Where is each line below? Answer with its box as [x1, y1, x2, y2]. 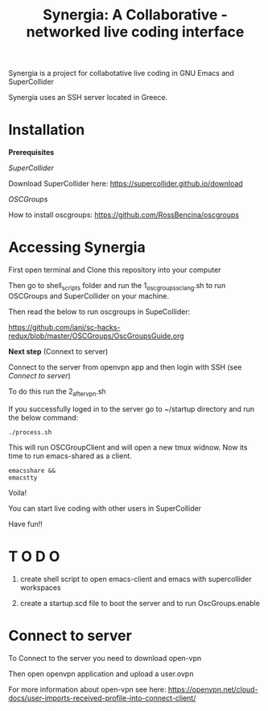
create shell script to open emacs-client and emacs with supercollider [19, 574, 252, 583]
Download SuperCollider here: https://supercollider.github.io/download [8, 179, 243, 189]
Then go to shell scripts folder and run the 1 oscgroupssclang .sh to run [8, 281, 226, 292]
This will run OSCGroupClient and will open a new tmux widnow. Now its [8, 442, 248, 452]
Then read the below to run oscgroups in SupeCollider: [8, 307, 191, 316]
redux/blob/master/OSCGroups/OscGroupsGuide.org [8, 331, 184, 341]
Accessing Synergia [8, 238, 146, 257]
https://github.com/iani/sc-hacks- [8, 322, 121, 332]
